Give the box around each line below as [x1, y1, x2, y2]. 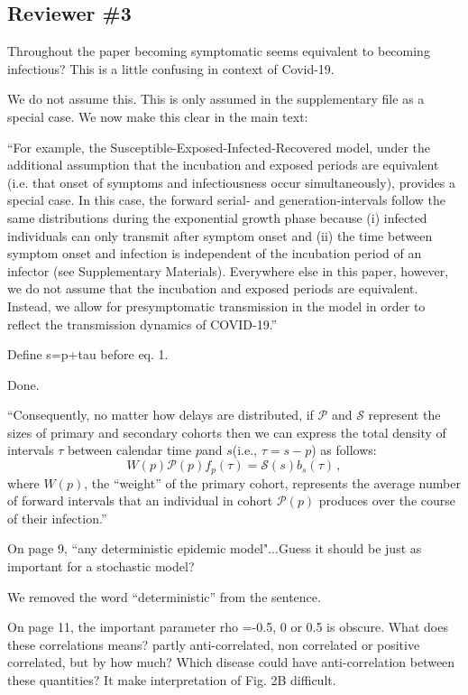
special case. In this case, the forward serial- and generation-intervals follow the [7, 190, 445, 209]
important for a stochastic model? [7, 556, 195, 575]
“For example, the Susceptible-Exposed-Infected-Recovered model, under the [7, 137, 431, 156]
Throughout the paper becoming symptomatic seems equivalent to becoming [7, 42, 430, 60]
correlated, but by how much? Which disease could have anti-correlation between [7, 653, 455, 672]
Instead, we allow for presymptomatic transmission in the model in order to [7, 296, 426, 315]
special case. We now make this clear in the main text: [7, 107, 308, 125]
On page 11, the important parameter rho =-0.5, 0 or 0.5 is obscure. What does [7, 617, 448, 636]
